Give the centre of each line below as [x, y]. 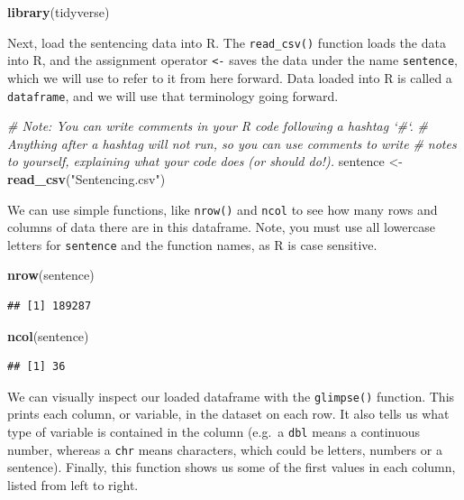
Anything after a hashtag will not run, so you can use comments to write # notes [232, 143]
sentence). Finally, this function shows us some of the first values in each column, [232, 467]
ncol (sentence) [48, 335]
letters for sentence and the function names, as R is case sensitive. [192, 244]
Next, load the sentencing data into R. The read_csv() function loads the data [227, 42]
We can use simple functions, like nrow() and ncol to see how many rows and [223, 209]
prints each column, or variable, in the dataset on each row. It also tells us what [228, 414]
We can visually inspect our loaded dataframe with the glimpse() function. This [231, 396]
